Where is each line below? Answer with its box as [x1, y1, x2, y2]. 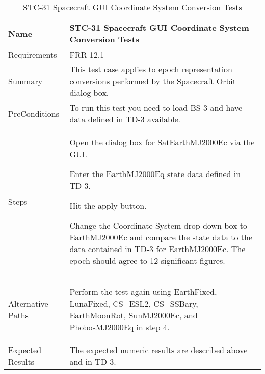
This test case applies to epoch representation [69, 63, 233, 75]
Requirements [8, 48, 57, 60]
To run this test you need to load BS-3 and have [69, 102, 243, 113]
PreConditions [8, 107, 59, 119]
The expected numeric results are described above [69, 344, 248, 356]
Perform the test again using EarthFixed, [69, 286, 217, 297]
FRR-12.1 [69, 48, 104, 60]
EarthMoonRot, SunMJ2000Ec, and [69, 309, 198, 321]
